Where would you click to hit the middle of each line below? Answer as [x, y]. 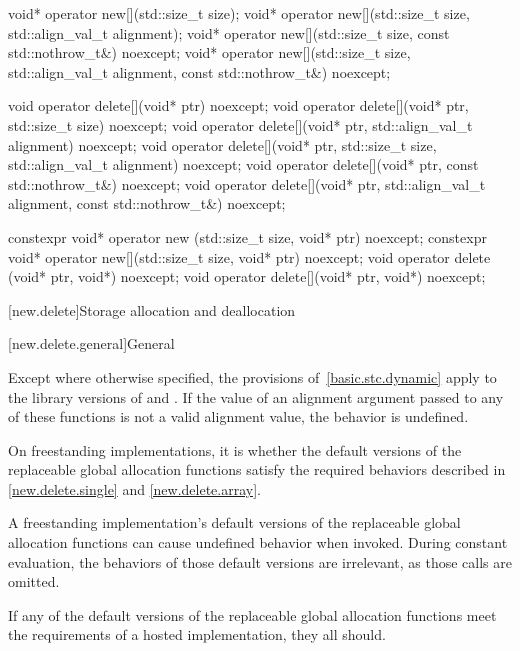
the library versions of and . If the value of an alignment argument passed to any [256, 396]
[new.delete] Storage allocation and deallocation [152, 309]
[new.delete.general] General [91, 343]
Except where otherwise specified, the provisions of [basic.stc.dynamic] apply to [252, 376]
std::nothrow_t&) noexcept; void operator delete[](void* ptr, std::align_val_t [247, 183]
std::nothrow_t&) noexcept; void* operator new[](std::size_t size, [209, 52]
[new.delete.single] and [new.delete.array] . [134, 488]
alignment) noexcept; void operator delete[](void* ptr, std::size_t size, [222, 144]
